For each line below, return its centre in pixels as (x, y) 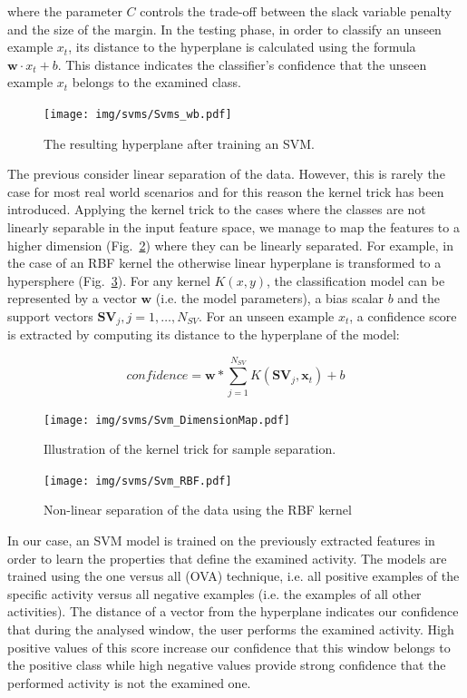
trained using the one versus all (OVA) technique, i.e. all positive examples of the (233, 576)
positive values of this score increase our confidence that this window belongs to (229, 647)
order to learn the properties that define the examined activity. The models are (227, 558)
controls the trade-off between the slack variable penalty (296, 11)
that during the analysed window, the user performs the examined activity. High (231, 629)
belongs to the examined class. (156, 82)
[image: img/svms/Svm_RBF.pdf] (138, 481)
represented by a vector (72, 298)
